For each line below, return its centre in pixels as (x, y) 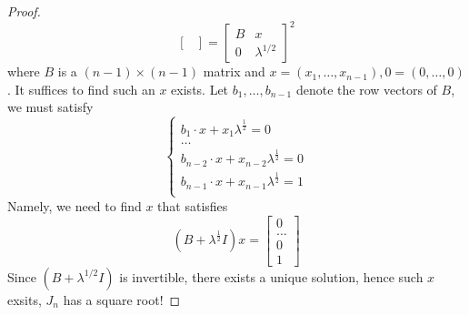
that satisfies (193, 205)
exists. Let (200, 89)
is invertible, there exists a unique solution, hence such (271, 276)
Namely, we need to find (75, 205)
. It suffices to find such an (81, 89)
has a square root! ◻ (122, 299)
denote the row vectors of (366, 89)
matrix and (234, 71)
